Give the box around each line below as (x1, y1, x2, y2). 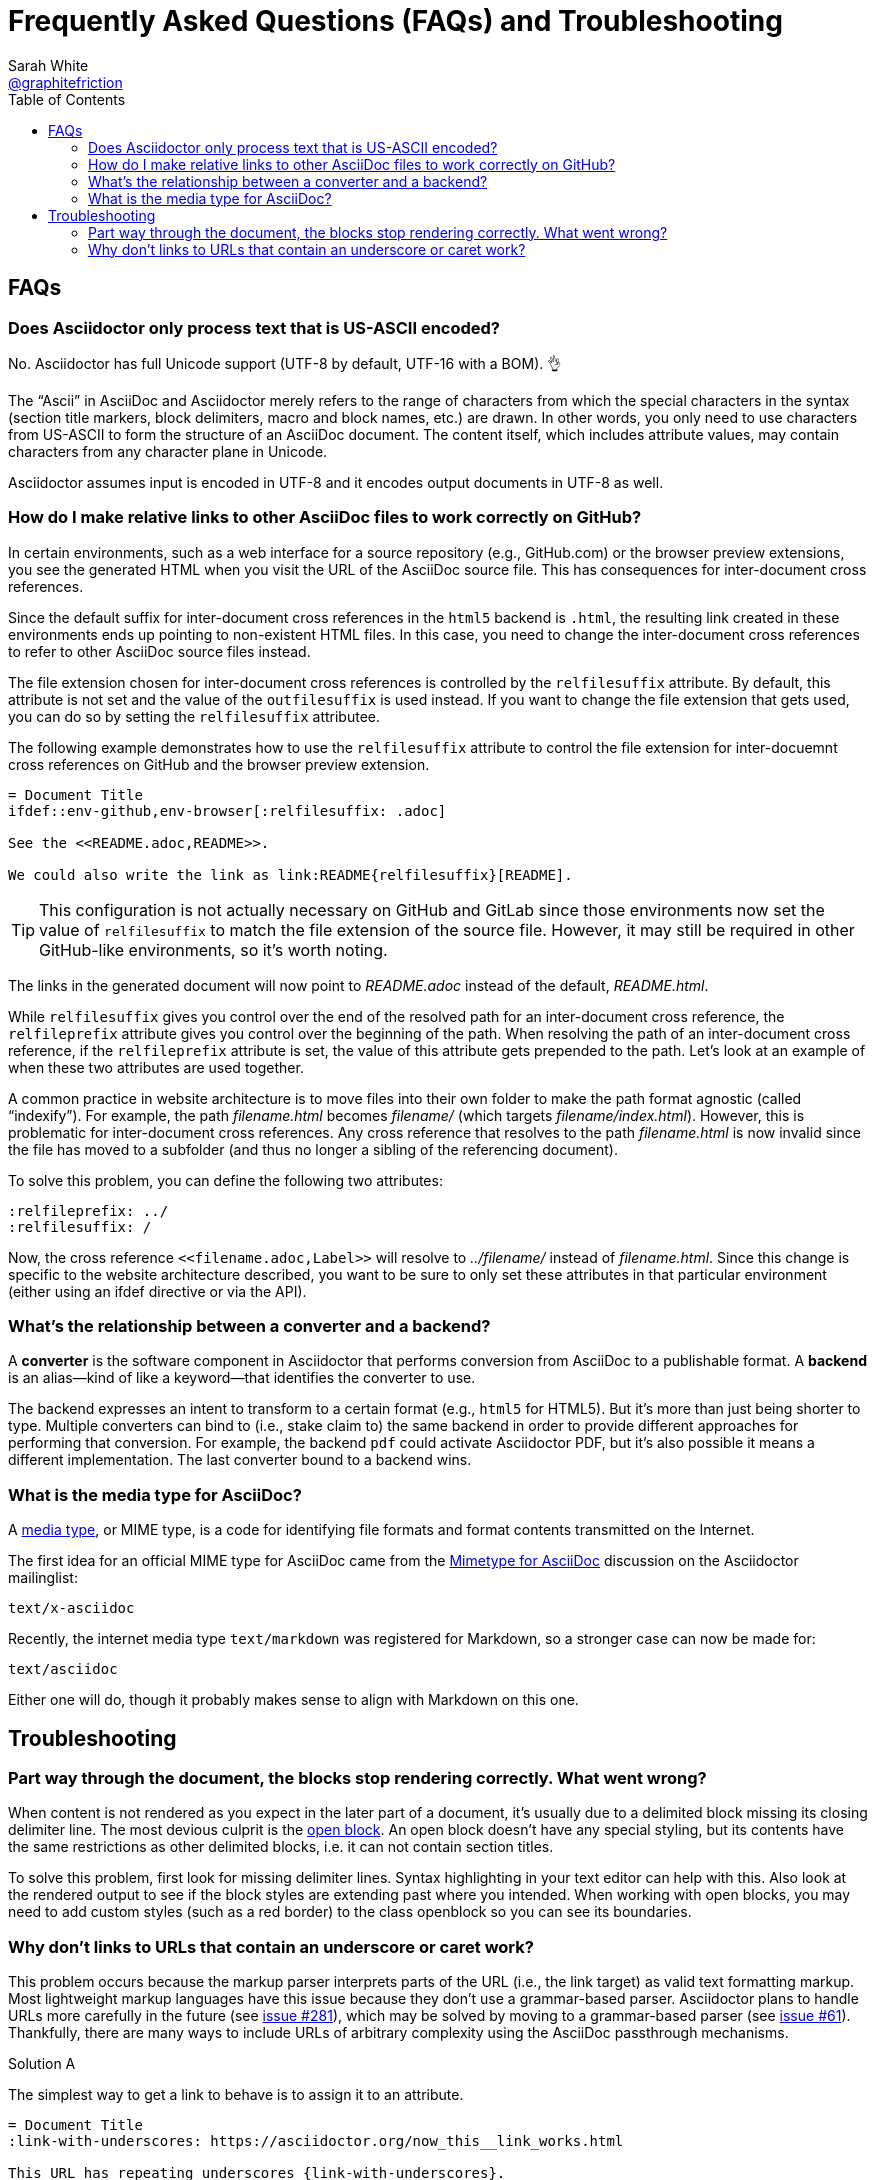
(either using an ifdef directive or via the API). (8, 1282, 307, 1300)
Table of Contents (8, 90, 126, 108)
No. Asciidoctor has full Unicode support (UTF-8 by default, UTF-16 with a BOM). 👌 (8, 354, 562, 372)
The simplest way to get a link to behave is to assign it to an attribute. (8, 2086, 464, 2104)
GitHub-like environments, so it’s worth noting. (39, 939, 388, 960)
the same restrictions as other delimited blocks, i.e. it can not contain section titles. (8, 1838, 554, 1856)
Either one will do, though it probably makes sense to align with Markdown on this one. (8, 1691, 579, 1709)
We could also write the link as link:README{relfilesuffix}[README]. (8, 866, 573, 883)
